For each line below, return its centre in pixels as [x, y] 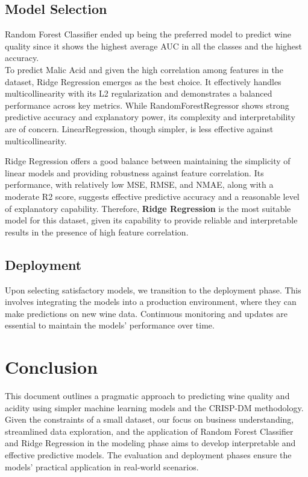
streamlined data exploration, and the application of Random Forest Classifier [149, 431]
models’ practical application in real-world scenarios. [102, 466]
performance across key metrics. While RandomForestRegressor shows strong [147, 105]
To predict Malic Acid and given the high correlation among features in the [144, 69]
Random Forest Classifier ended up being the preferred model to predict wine [148, 34]
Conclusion [52, 367]
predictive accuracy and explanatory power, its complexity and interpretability [150, 117]
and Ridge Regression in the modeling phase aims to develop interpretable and [150, 443]
